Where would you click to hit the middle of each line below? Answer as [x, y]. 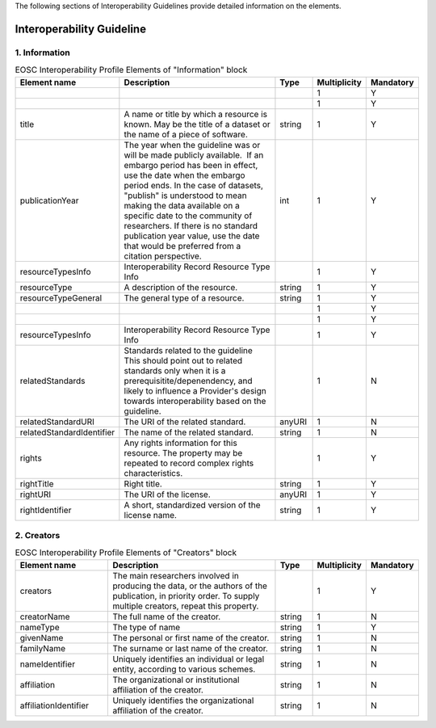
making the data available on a [182, 205]
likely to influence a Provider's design [195, 390]
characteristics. [153, 473]
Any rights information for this [180, 443]
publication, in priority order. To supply [186, 595]
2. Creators [38, 535]
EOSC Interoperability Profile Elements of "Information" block [131, 70]
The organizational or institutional [176, 680]
